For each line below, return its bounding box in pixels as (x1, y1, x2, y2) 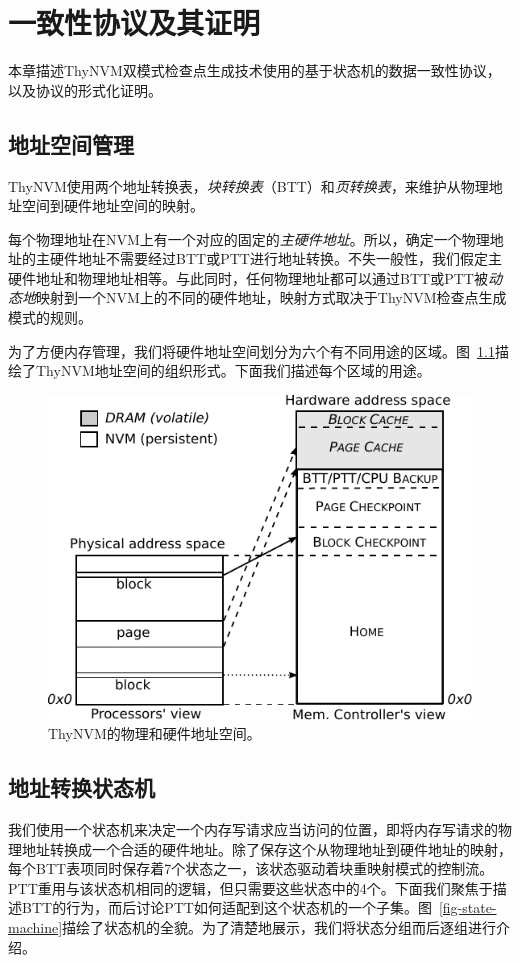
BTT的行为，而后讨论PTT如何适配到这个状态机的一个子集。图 (21, 897, 432, 918)
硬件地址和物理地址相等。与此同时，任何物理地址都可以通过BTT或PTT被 (8, 267, 488, 288)
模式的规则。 (8, 307, 92, 328)
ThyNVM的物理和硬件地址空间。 (48, 723, 261, 744)
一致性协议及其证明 (8, 2, 261, 43)
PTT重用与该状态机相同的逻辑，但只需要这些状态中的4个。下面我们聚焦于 (8, 877, 493, 898)
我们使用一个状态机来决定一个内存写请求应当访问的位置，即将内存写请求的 (8, 819, 498, 840)
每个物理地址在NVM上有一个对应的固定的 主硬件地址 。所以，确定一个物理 (8, 228, 490, 249)
